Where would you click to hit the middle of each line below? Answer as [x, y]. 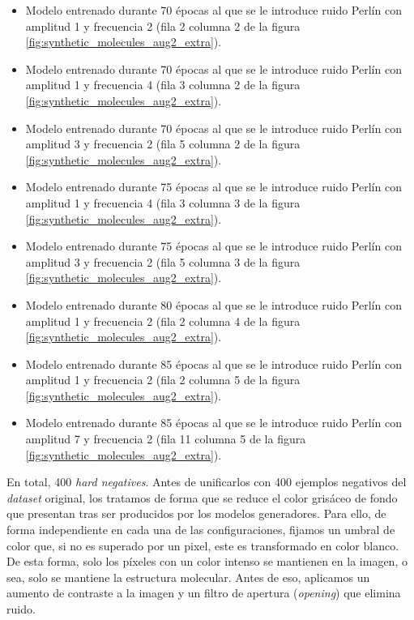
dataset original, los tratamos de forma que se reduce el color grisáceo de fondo [202, 497]
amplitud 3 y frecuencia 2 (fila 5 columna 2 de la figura [163, 144]
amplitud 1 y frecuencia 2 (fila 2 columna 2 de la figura [163, 26]
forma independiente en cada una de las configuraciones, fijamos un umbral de [201, 530]
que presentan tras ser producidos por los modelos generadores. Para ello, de [196, 513]
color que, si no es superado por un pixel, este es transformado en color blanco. [203, 545]
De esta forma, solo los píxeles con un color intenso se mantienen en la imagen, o [207, 561]
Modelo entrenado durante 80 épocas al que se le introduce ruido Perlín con [213, 304]
